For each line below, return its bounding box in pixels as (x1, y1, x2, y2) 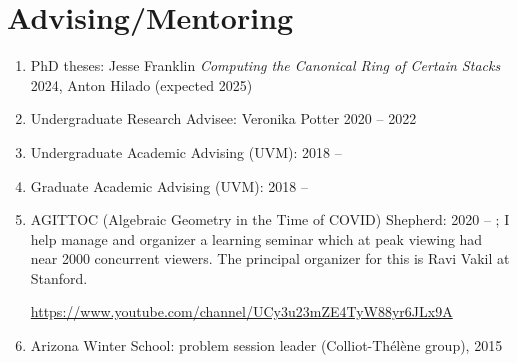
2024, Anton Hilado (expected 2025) (30, 74, 253, 95)
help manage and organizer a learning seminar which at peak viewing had (30, 228, 483, 249)
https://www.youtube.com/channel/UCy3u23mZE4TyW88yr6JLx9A (30, 301, 453, 322)
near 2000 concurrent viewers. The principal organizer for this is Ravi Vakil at (30, 248, 510, 269)
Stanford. (30, 267, 88, 288)
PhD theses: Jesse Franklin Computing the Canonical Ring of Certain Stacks (30, 55, 501, 76)
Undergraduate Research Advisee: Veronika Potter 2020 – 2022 (30, 108, 417, 129)
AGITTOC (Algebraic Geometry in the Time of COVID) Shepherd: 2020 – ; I (30, 209, 510, 230)
